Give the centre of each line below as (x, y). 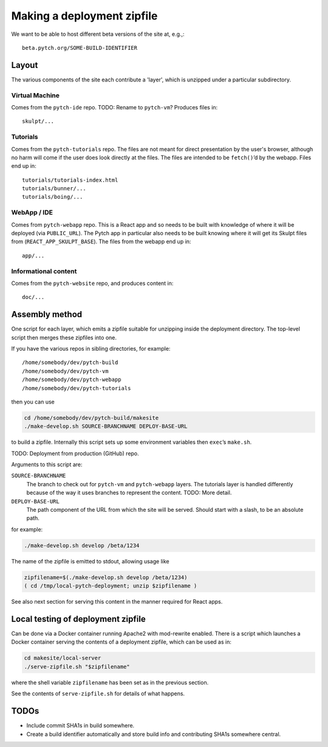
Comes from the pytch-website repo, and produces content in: (92, 283)
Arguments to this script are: (47, 464)
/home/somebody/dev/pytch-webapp (72, 380)
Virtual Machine (36, 95)
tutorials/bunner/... (54, 189)
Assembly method (47, 315)
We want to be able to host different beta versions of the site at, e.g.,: (98, 34)
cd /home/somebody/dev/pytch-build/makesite (91, 418)
